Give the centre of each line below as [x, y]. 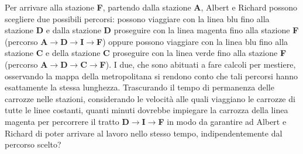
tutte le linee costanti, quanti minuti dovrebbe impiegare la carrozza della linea [147, 110]
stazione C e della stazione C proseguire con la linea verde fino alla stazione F [146, 53]
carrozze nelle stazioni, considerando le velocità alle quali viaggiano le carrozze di [150, 98]
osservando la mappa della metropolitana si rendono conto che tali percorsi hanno [151, 76]
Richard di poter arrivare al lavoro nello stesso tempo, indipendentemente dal [144, 133]
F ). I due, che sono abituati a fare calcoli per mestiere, [198, 64]
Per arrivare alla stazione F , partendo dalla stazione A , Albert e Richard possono [151, 7]
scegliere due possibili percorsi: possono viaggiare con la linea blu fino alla [137, 18]
